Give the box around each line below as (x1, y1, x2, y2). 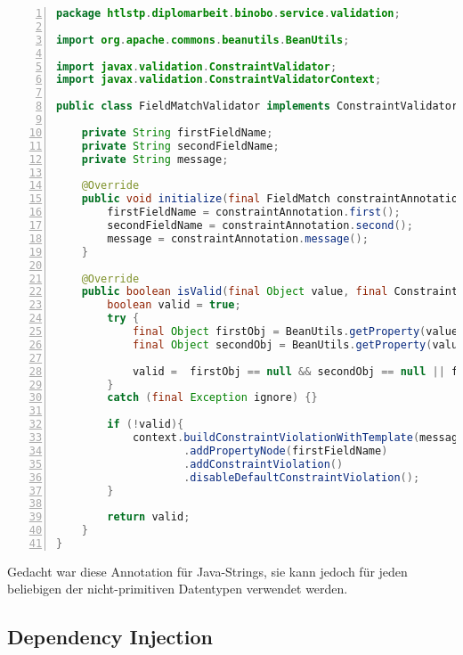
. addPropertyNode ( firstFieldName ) (183, 444, 388, 457)
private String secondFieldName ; (81, 139, 280, 152)
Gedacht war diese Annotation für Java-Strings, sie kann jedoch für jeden (7, 561, 408, 580)
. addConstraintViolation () (183, 457, 344, 471)
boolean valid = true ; (107, 299, 241, 312)
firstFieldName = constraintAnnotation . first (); (107, 206, 401, 219)
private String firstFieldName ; (81, 126, 273, 139)
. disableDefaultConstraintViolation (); (183, 471, 420, 484)
